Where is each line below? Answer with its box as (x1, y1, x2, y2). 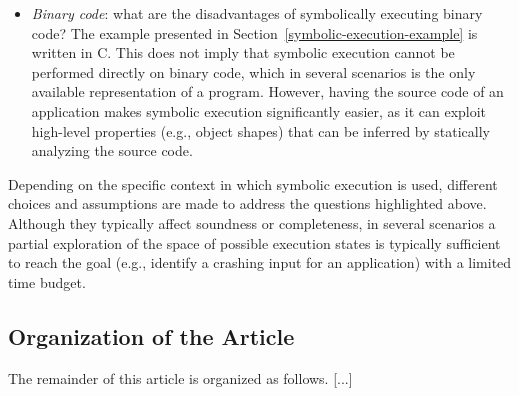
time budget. (8, 271, 86, 292)
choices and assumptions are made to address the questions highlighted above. (8, 193, 487, 214)
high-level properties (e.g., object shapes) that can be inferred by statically (31, 120, 491, 141)
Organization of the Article (8, 320, 295, 351)
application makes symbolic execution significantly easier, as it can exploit (31, 100, 487, 121)
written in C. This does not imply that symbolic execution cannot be (31, 42, 455, 63)
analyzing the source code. (31, 140, 193, 161)
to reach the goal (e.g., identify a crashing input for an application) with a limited (8, 252, 512, 273)
